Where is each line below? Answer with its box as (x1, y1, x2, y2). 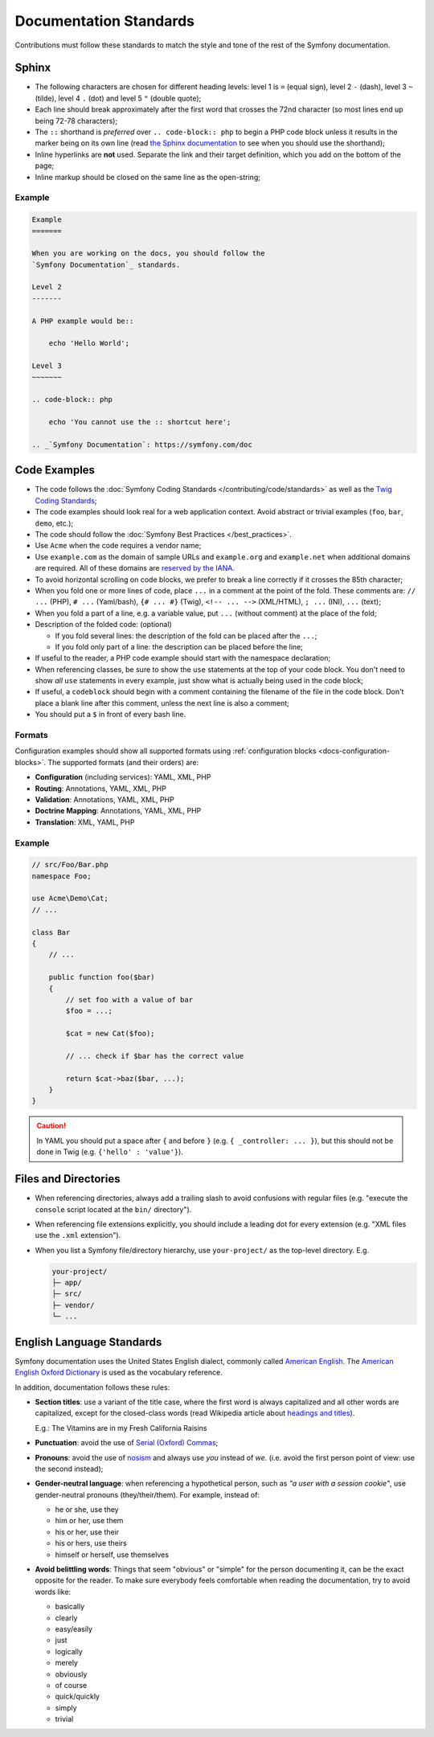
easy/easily (55, 1624, 92, 1633)
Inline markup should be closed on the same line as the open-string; (35, 172, 261, 182)
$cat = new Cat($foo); (65, 1029, 156, 1039)
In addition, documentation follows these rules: (14, 1383, 170, 1392)
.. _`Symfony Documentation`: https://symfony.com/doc (31, 440, 252, 449)
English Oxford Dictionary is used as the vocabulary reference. (14, 1367, 223, 1378)
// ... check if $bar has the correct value (65, 1051, 244, 1060)
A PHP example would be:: (31, 316, 134, 326)
